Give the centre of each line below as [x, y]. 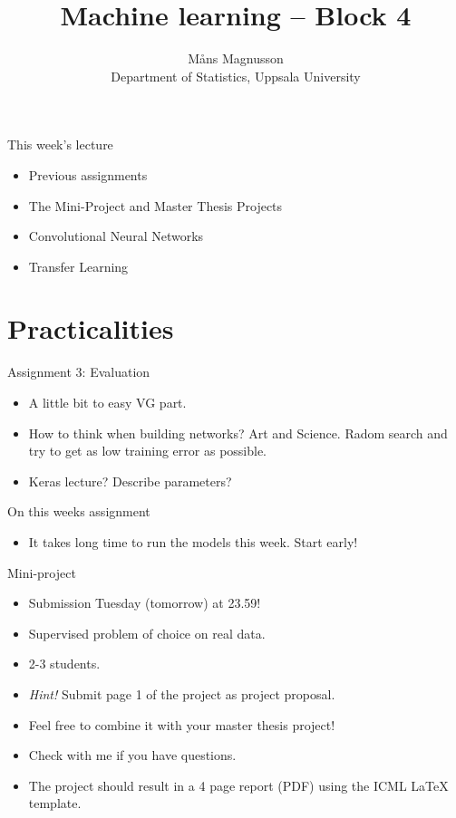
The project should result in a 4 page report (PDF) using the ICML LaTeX [238, 785]
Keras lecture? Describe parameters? [130, 481]
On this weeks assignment [79, 511]
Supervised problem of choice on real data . [147, 633]
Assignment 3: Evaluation [79, 372]
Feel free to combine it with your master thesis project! [182, 724]
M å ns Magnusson [236, 58]
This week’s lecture [60, 144]
